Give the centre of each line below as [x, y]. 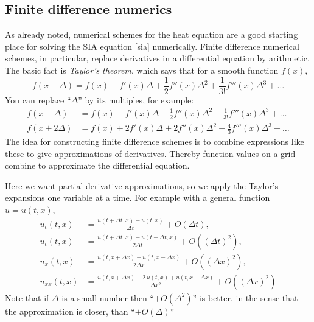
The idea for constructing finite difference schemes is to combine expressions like [155, 141]
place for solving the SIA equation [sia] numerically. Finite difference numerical [152, 46]
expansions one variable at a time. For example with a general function [138, 198]
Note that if [27, 297]
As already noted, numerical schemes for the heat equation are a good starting [152, 34]
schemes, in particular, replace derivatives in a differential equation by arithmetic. [157, 58]
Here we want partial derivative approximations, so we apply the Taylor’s [142, 185]
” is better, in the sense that [245, 297]
